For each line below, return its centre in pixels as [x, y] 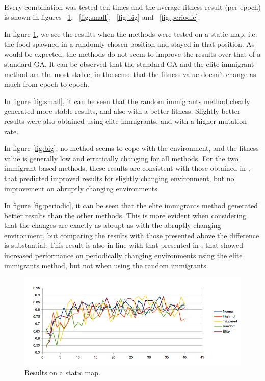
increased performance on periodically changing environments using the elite [123, 255]
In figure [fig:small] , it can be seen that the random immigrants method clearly [127, 101]
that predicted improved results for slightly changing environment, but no [119, 178]
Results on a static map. [62, 372]
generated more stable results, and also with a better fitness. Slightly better [122, 111]
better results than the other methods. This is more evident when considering [125, 215]
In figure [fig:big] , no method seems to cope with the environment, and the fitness [131, 148]
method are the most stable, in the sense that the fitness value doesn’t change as [130, 74]
